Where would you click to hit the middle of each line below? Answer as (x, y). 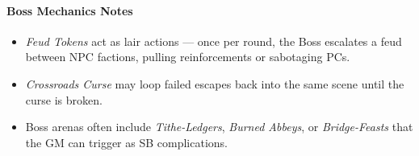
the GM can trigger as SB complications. (126, 142)
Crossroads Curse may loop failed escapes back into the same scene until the (215, 83)
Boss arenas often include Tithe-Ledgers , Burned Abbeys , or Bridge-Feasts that (219, 127)
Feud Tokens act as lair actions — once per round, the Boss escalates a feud (214, 41)
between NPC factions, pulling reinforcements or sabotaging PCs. (188, 57)
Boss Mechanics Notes (70, 10)
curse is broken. (64, 99)
